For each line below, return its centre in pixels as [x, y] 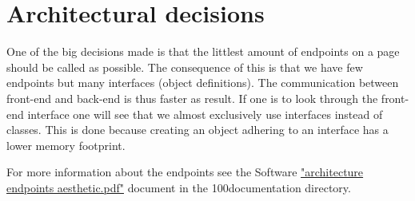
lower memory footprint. [66, 145]
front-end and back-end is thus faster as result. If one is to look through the [192, 98]
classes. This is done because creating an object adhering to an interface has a [198, 130]
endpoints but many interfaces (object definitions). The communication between [203, 83]
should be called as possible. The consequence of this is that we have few [185, 67]
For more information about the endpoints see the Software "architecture [185, 172]
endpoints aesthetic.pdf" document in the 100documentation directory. [179, 187]
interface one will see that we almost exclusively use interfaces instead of [205, 114]
